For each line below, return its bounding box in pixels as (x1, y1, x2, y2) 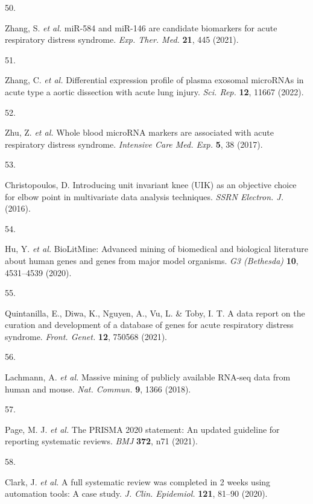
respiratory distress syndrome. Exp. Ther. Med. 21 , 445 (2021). (5, 33, 239, 46)
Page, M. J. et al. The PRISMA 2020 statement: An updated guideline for (5, 423, 280, 435)
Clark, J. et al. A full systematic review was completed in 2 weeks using (5, 475, 271, 488)
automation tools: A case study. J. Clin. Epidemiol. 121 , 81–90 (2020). (5, 487, 268, 500)
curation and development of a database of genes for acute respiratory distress (5, 318, 294, 331)
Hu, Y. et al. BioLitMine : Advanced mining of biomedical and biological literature (5, 242, 309, 255)
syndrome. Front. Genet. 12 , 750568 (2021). (5, 330, 167, 342)
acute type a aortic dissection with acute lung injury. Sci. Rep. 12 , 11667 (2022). (5, 85, 304, 98)
